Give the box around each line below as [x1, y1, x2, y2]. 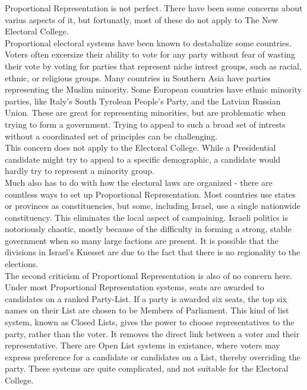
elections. [5, 258, 39, 270]
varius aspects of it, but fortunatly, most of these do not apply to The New [5, 13, 278, 26]
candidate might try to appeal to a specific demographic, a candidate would [5, 153, 281, 165]
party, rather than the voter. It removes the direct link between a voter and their [5, 327, 300, 340]
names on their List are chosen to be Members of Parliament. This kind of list [5, 304, 289, 316]
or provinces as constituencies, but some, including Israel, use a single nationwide [5, 199, 300, 212]
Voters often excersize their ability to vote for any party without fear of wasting [5, 48, 295, 61]
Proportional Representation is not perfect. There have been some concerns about [5, 2, 303, 14]
